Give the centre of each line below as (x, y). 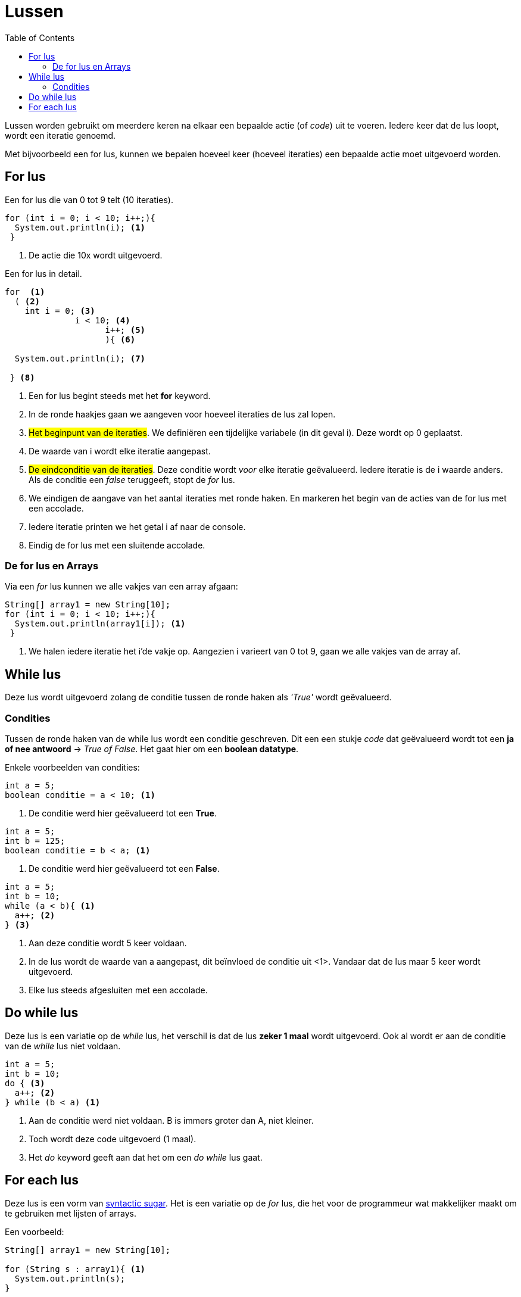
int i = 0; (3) (60, 311)
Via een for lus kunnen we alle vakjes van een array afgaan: (121, 587)
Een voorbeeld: (35, 1231)
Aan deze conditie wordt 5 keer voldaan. (108, 943)
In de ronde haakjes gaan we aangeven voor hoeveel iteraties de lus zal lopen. (182, 414)
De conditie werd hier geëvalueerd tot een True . (123, 813)
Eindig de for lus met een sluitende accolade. (117, 545)
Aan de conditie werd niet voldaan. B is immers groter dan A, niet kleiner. (171, 1120)
